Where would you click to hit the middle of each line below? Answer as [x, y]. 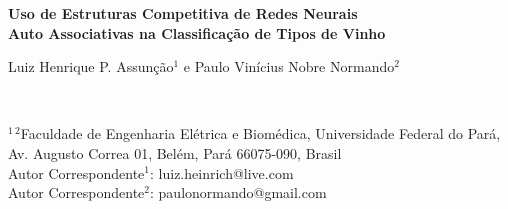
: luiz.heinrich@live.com [222, 172]
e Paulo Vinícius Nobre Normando [289, 66]
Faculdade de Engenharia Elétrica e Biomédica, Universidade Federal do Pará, [260, 133]
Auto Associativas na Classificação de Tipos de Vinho [197, 32]
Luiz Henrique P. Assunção [91, 66]
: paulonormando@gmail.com [238, 192]
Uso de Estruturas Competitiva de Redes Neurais [183, 13]
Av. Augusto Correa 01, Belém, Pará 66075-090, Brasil [175, 152]
